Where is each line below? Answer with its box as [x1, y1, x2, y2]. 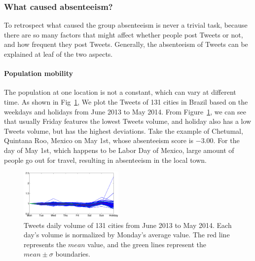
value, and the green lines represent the [87, 239, 206, 249]
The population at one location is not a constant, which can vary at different [4, 87, 236, 97]
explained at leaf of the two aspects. [4, 49, 113, 59]
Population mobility [4, 68, 73, 78]
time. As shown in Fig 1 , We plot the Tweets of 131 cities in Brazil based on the [4, 96, 248, 107]
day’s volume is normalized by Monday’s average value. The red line [24, 229, 230, 240]
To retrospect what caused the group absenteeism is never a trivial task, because [4, 20, 248, 30]
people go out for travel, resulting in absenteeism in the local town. [4, 154, 207, 165]
